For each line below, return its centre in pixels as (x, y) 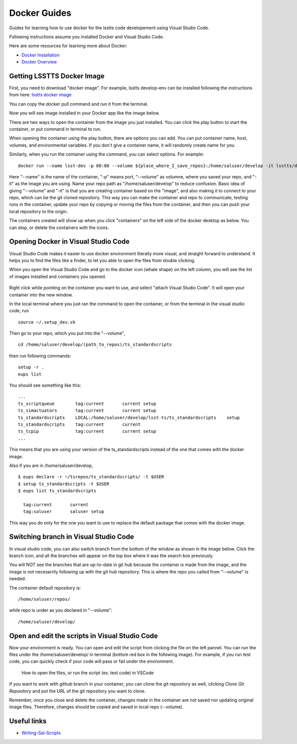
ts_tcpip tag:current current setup (87, 431)
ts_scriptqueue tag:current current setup (87, 403)
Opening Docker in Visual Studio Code (69, 242)
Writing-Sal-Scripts (41, 733)
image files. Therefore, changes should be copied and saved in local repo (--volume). (96, 707)
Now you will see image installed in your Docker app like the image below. (85, 113)
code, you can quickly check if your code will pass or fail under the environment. (92, 661)
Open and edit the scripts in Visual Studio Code (84, 636)
